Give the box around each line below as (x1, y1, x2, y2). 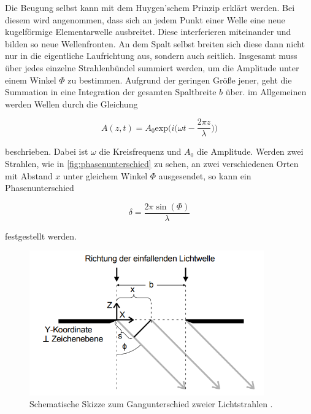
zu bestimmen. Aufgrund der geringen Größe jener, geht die (67, 73, 292, 86)
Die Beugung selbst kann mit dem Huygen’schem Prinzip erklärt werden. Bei (5, 1, 295, 14)
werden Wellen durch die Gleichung (5, 97, 138, 110)
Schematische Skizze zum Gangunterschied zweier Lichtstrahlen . (29, 397, 273, 410)
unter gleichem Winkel (63, 169, 148, 182)
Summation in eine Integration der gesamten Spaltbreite (5, 85, 217, 98)
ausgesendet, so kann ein (158, 169, 251, 182)
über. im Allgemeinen (225, 85, 307, 98)
